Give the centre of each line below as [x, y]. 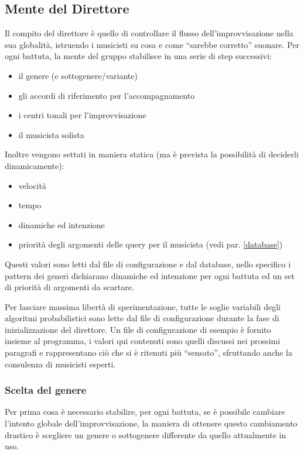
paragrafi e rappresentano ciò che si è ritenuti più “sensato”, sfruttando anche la [149, 352]
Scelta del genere [46, 390]
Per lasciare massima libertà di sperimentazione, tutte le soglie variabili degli [143, 306]
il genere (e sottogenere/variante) [78, 75]
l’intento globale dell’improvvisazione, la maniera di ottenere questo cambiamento [151, 423]
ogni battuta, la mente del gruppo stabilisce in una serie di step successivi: [138, 56]
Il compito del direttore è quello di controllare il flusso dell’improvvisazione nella [149, 33]
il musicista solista [51, 134]
